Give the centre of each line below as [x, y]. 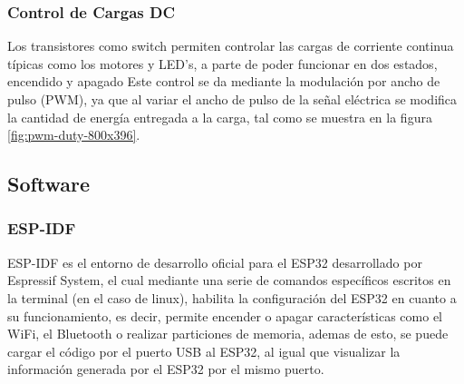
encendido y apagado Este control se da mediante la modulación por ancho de [224, 81]
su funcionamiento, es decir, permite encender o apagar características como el [225, 315]
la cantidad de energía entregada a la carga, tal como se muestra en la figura [220, 117]
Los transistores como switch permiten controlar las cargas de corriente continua [231, 46]
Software [49, 184]
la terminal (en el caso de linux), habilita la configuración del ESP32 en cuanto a [232, 297]
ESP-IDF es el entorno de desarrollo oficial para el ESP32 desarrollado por [215, 262]
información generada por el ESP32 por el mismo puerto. [166, 369]
